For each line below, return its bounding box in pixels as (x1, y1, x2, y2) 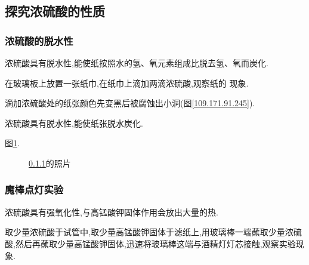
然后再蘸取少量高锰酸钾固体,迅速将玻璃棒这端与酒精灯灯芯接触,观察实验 (15, 237, 296, 249)
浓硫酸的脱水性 (5, 33, 73, 48)
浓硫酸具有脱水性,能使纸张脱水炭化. (5, 116, 143, 129)
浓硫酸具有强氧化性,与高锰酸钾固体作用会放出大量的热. (5, 205, 218, 218)
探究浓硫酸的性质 (5, 2, 105, 20)
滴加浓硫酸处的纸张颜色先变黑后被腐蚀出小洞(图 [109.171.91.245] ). (5, 97, 255, 109)
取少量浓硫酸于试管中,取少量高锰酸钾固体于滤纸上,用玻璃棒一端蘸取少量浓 (5, 226, 293, 238)
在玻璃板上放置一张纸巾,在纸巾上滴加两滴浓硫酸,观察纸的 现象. (5, 76, 249, 89)
